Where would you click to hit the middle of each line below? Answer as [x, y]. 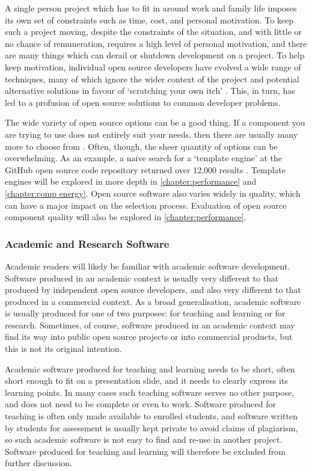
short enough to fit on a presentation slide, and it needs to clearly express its [146, 380]
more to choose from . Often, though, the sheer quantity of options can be [141, 146]
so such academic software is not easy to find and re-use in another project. [144, 439]
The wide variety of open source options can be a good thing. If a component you [155, 122]
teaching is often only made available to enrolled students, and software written [151, 416]
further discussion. [38, 463]
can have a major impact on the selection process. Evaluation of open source [146, 205]
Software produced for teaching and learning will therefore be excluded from [145, 451]
